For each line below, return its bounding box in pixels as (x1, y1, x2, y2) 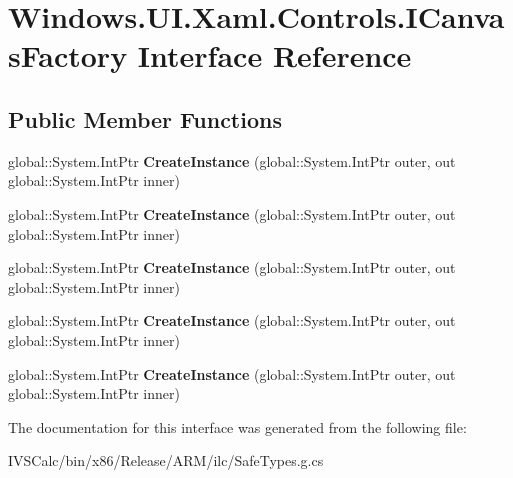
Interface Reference (137, 35, 412, 76)
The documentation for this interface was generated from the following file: (8, 416, 467, 437)
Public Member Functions (8, 103, 282, 134)
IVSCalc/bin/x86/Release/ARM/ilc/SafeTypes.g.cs (8, 450, 324, 471)
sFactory (8, 35, 128, 76)
